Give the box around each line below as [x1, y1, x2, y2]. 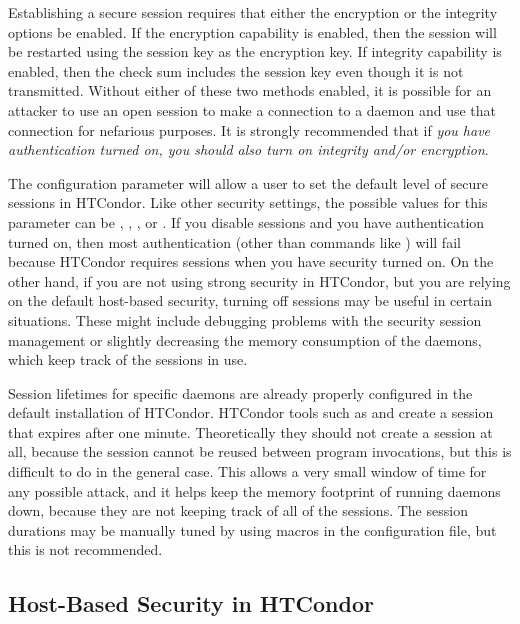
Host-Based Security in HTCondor [8, 588, 374, 619]
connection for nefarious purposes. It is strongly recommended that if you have [8, 119, 491, 140]
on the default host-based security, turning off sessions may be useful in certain [8, 290, 493, 311]
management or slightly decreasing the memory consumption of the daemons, [8, 329, 482, 350]
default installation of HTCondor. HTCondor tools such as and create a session [8, 402, 494, 423]
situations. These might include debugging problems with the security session [8, 309, 482, 330]
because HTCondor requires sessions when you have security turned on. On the [8, 251, 494, 272]
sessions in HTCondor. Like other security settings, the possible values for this [8, 192, 488, 213]
